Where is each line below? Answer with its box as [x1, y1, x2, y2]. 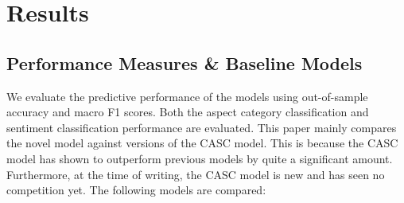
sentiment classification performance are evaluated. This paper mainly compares [6, 119, 397, 135]
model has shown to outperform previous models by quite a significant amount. [6, 150, 393, 166]
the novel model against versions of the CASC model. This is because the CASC [6, 135, 398, 151]
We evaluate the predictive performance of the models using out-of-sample [6, 88, 368, 104]
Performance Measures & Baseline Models [6, 50, 363, 75]
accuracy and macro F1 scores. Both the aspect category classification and [6, 103, 369, 120]
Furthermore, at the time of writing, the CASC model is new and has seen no [6, 166, 385, 182]
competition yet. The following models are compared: [6, 182, 266, 198]
